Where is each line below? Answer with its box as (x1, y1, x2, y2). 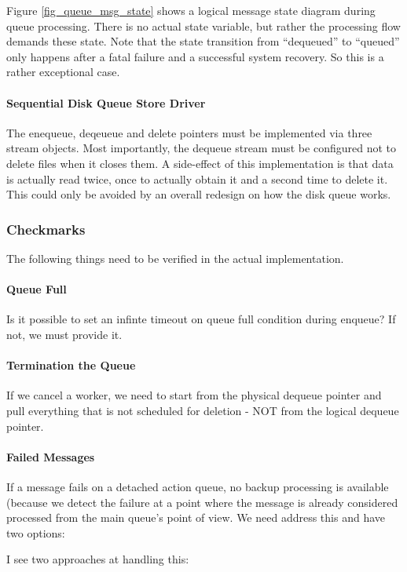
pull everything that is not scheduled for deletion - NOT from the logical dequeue (6, 402, 399, 418)
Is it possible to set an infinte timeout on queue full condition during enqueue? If (6, 311, 396, 327)
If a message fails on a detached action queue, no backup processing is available (6, 478, 389, 494)
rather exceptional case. (6, 64, 120, 80)
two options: (6, 524, 65, 541)
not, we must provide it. (6, 326, 123, 342)
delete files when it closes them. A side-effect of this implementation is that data (6, 155, 394, 171)
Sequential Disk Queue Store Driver (6, 94, 206, 111)
